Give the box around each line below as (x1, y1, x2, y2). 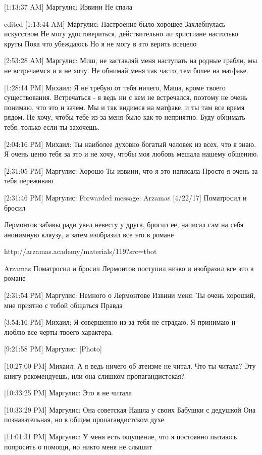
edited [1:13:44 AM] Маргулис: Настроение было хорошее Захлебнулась (4, 18, 226, 29)
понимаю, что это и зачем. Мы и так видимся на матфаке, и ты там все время (4, 102, 245, 112)
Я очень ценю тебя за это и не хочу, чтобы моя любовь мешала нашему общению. (4, 148, 259, 159)
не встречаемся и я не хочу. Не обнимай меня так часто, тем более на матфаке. (4, 65, 248, 75)
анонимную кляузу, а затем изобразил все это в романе (4, 229, 174, 239)
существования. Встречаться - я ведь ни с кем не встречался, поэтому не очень (4, 92, 247, 103)
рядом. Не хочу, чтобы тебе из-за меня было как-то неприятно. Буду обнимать (4, 112, 245, 122)
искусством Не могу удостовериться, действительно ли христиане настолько (4, 28, 238, 39)
